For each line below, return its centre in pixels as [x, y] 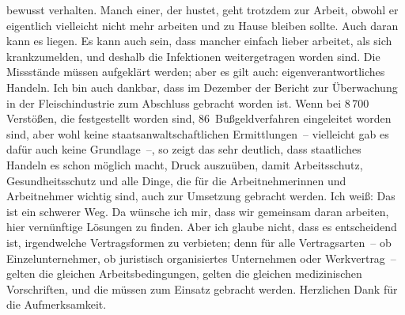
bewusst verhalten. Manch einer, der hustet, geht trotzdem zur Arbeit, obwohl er [202, 9]
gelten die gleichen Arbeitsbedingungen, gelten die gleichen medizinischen [184, 273]
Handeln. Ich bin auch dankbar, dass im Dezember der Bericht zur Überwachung [202, 87]
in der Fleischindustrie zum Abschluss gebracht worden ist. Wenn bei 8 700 [188, 102]
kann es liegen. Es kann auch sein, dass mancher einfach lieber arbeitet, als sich [199, 41]
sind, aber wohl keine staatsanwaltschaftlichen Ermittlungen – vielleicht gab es [198, 133]
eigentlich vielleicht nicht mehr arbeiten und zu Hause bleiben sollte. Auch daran [202, 25]
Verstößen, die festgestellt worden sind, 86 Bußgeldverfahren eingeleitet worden [199, 118]
